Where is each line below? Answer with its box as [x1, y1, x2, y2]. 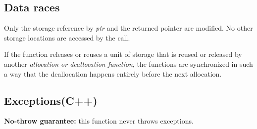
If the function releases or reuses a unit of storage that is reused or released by [4, 49, 242, 59]
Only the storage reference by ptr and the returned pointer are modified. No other [4, 23, 253, 33]
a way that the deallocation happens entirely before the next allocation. [4, 68, 222, 79]
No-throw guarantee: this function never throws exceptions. [4, 116, 194, 126]
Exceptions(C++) [4, 92, 98, 108]
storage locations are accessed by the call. [4, 32, 130, 43]
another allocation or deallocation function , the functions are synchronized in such [4, 58, 253, 69]
